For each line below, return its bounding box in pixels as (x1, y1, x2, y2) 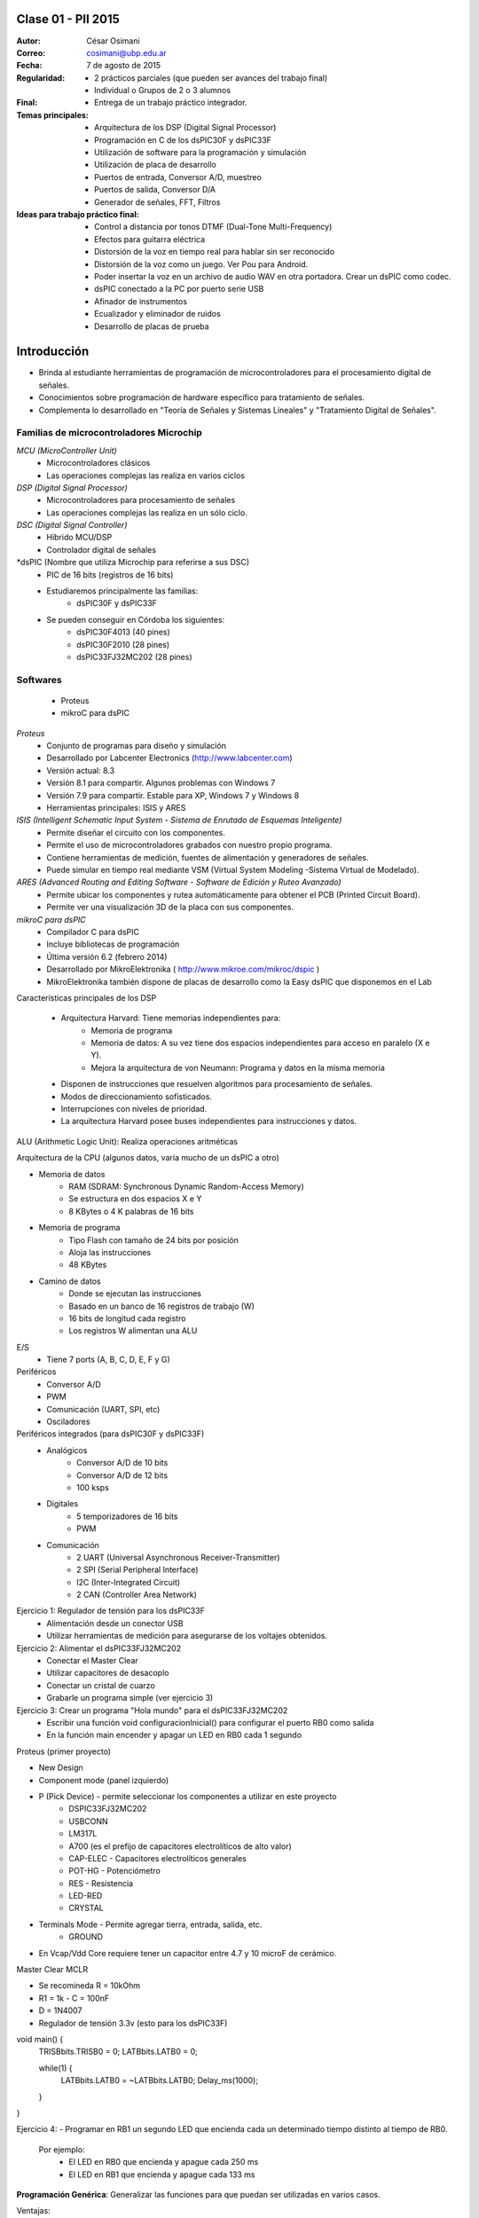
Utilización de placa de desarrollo (94, 160, 216, 170)
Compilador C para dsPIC (46, 926, 139, 937)
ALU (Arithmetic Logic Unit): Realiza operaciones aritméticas (16, 1136, 239, 1146)
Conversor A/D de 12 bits (76, 1469, 169, 1481)
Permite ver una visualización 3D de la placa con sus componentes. (46, 901, 294, 913)
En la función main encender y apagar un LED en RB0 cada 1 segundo (46, 1730, 302, 1741)
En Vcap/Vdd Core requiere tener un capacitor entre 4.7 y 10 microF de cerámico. (38, 1947, 337, 1958)
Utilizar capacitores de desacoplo (46, 1668, 169, 1679)
